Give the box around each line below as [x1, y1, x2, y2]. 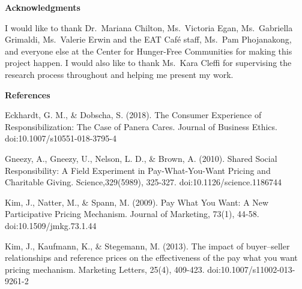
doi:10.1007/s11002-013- [207, 263, 295, 275]
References [5, 88, 50, 101]
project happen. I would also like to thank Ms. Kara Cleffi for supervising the [5, 56, 292, 69]
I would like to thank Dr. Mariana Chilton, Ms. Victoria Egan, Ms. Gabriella [5, 21, 293, 34]
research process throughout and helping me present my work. [5, 68, 234, 80]
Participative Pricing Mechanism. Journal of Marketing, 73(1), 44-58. [5, 207, 259, 220]
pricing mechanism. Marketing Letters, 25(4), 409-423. [5, 263, 205, 275]
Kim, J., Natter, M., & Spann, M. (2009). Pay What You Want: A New [5, 195, 269, 208]
